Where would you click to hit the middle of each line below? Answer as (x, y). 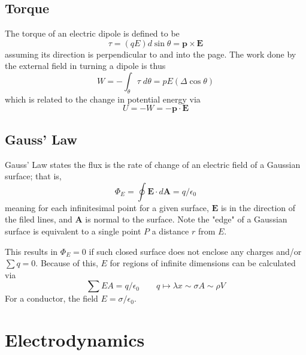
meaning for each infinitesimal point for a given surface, (107, 207)
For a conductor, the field (51, 298)
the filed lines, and (39, 219)
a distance (170, 231)
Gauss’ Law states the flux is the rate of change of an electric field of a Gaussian (153, 164)
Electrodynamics (75, 340)
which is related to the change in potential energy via (103, 99)
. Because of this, (67, 263)
